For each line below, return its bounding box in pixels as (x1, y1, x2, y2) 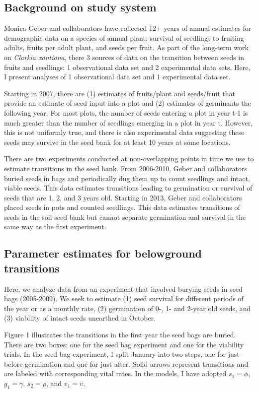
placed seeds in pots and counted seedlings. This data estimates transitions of (4, 202, 240, 212)
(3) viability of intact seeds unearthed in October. (4, 313, 156, 323)
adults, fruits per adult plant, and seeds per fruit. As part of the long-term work (4, 42, 249, 53)
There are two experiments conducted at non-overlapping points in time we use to (4, 153, 254, 164)
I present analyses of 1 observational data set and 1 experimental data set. (4, 71, 231, 82)
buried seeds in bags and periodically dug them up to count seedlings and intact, (4, 173, 250, 183)
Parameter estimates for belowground (4, 246, 202, 261)
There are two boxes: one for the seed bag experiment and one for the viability (4, 339, 244, 349)
